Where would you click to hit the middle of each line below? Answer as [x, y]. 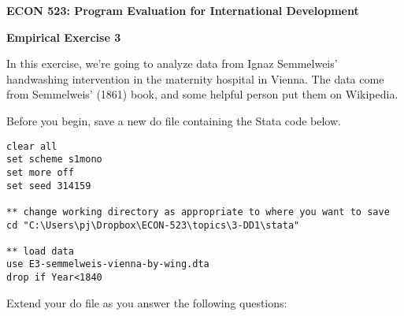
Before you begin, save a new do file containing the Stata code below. [174, 120]
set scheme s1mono [54, 160]
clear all [32, 146]
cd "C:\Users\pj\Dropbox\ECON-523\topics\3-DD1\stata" [153, 225]
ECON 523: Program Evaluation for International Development [183, 10]
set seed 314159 [49, 186]
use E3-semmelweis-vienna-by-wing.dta [108, 264]
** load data [40, 251]
